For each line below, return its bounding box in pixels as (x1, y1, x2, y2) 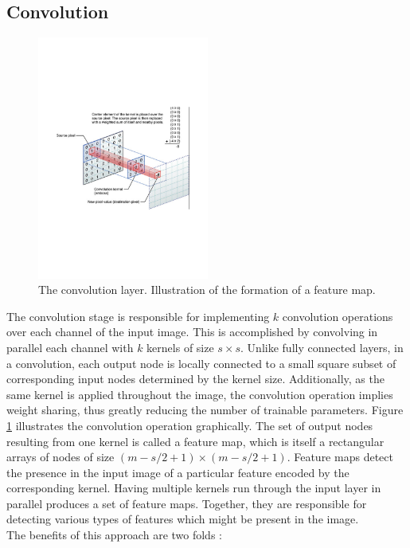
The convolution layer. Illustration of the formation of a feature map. (38, 281, 376, 298)
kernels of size (146, 339, 214, 355)
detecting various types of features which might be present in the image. (6, 511, 359, 527)
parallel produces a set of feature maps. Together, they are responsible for (6, 495, 367, 511)
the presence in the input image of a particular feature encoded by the (6, 464, 349, 480)
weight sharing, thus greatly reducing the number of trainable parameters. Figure (6, 401, 404, 418)
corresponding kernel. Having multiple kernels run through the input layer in (6, 479, 381, 496)
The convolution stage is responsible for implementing (6, 307, 270, 324)
